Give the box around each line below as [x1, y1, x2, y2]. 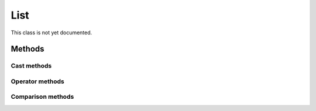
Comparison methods [11, 93, 74, 101]
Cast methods [11, 62, 52, 70]
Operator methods [11, 77, 64, 85]
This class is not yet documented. [11, 29, 92, 36]
